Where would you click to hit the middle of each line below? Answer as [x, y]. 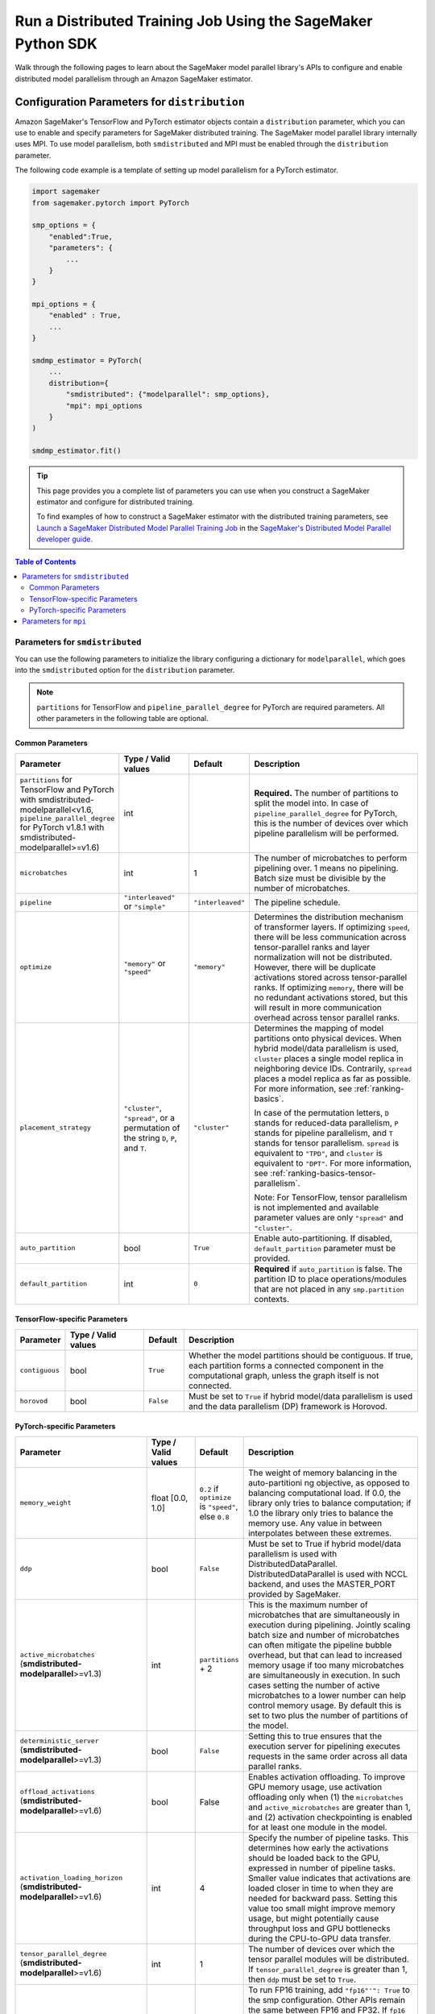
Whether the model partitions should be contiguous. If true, [301, 1355]
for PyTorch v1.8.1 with [62, 827]
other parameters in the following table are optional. [122, 719]
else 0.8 [214, 1517]
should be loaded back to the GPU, [315, 1858]
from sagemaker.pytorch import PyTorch [110, 203]
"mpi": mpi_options [104, 406]
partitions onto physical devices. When [328, 1038]
